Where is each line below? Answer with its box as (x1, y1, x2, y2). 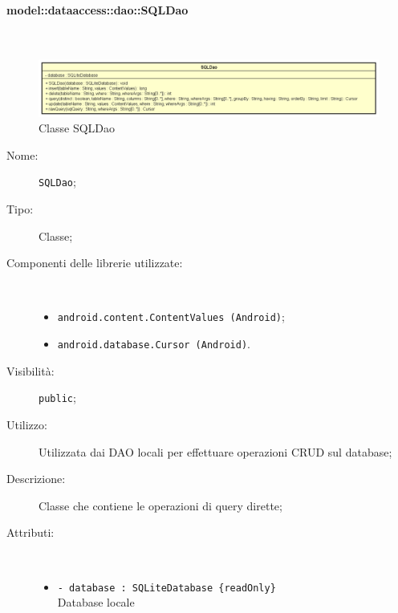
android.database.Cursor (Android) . (57, 335, 250, 352)
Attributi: (6, 524, 55, 541)
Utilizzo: (6, 416, 47, 432)
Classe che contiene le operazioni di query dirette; (39, 497, 282, 514)
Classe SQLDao (39, 120, 116, 136)
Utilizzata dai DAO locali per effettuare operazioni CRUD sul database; (39, 443, 392, 460)
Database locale (57, 594, 135, 611)
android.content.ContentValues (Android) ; (57, 308, 285, 325)
